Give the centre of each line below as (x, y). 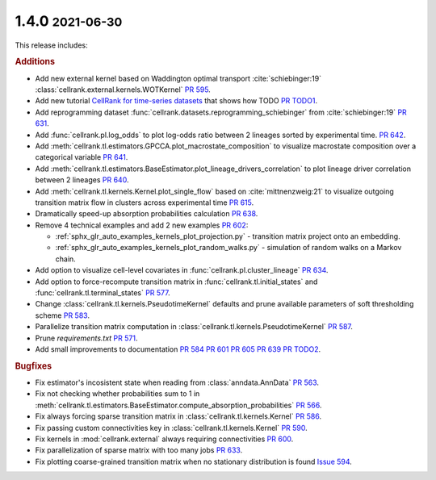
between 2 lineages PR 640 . (82, 180)
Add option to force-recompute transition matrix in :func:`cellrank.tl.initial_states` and (176, 282)
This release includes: (51, 45)
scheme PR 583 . (63, 315)
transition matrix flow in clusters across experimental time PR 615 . (145, 202)
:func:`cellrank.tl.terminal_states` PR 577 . (103, 293)
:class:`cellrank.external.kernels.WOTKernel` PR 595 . (123, 90)
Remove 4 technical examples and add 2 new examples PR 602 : (142, 225)
